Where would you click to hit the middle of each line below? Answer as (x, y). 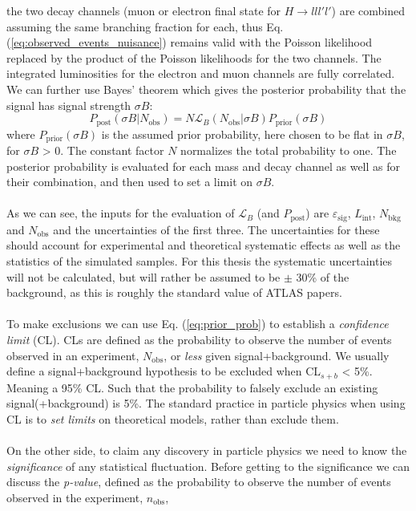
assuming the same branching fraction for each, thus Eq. (145, 26)
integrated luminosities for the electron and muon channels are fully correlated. (201, 73)
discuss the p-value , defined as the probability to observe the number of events (199, 482)
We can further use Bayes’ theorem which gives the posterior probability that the (206, 89)
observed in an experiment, (73, 355)
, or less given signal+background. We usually (277, 355)
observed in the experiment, (75, 497)
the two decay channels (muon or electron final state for (144, 10)
